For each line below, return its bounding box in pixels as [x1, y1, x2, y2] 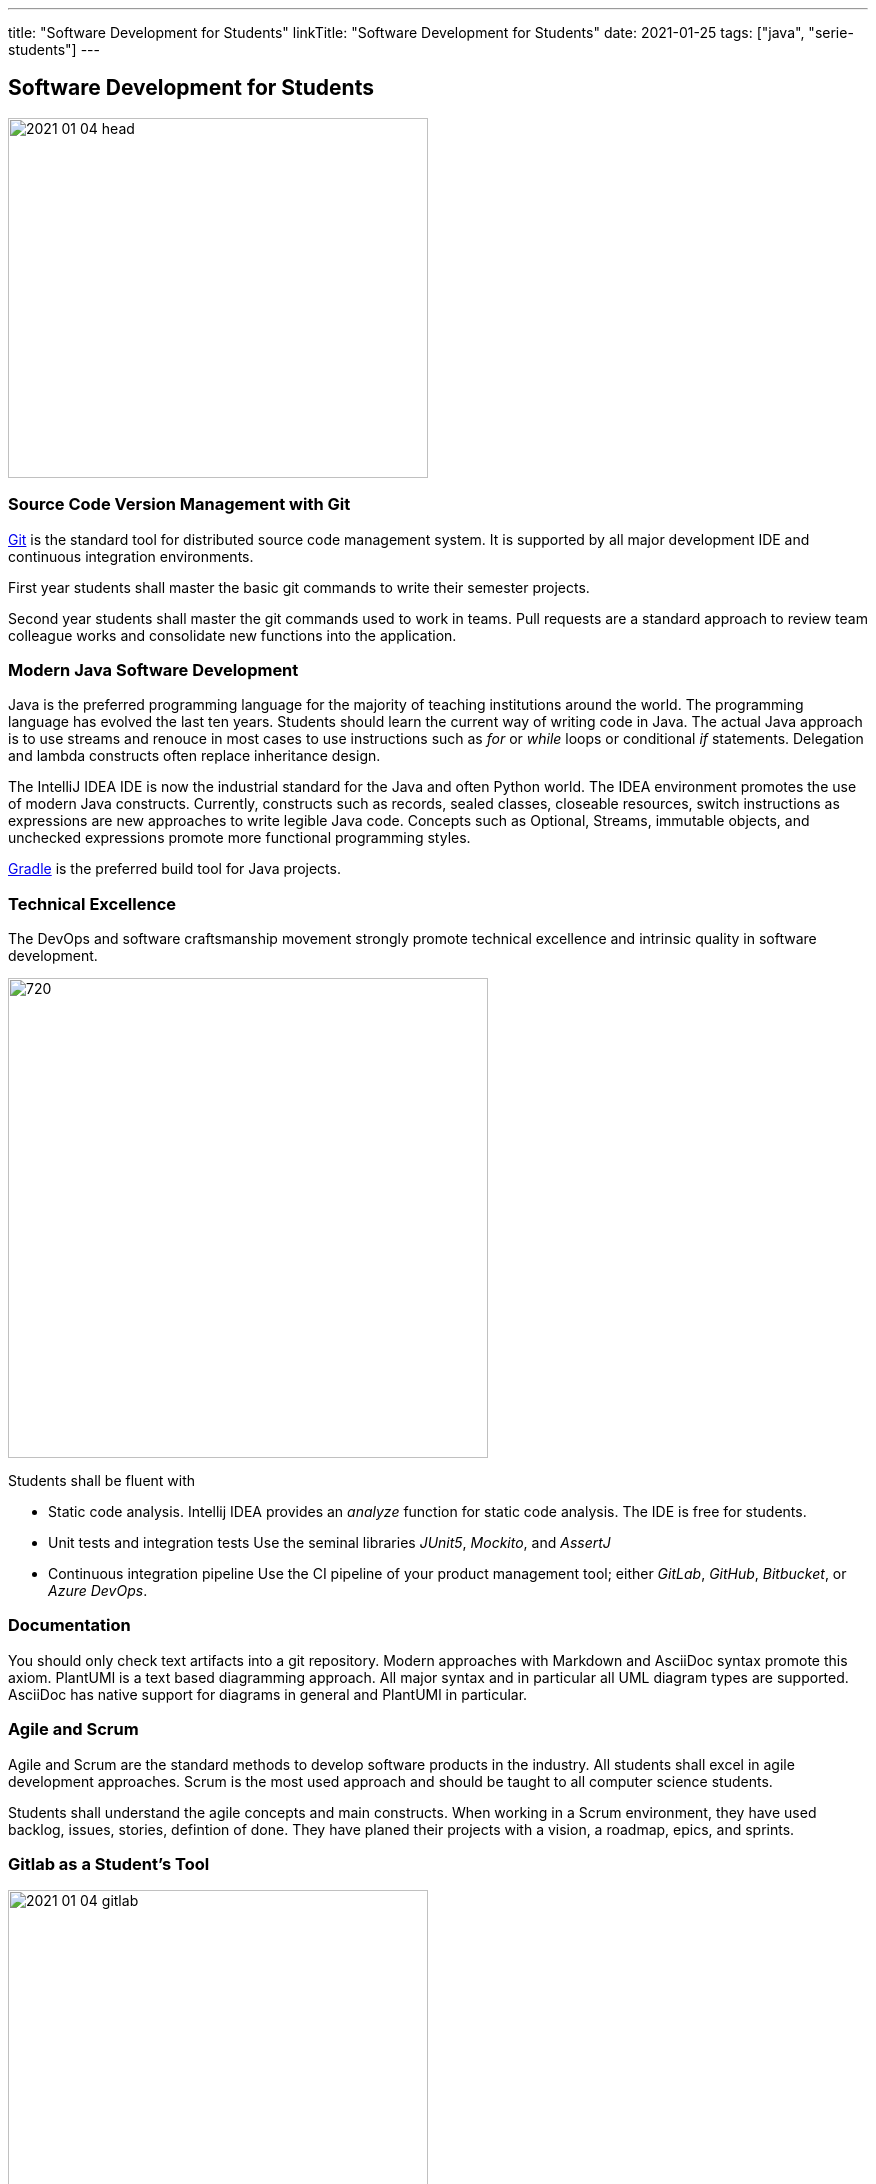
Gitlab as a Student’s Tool [8, 1853, 210, 1874]
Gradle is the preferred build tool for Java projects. [8, 860, 341, 878]
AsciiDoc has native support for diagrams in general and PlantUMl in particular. [8, 1685, 528, 1703]
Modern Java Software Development [8, 659, 299, 680]
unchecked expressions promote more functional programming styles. [8, 829, 471, 847]
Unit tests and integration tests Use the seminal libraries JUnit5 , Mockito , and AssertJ [48, 1534, 611, 1552]
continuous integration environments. [8, 547, 254, 565]
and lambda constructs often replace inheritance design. [8, 747, 381, 765]
